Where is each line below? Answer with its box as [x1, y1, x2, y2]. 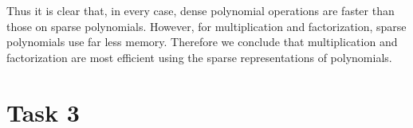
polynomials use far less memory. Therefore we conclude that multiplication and [6, 33, 398, 50]
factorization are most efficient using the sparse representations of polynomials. [6, 48, 392, 65]
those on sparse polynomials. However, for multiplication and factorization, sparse [6, 17, 407, 34]
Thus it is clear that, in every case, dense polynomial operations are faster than [6, 2, 395, 18]
